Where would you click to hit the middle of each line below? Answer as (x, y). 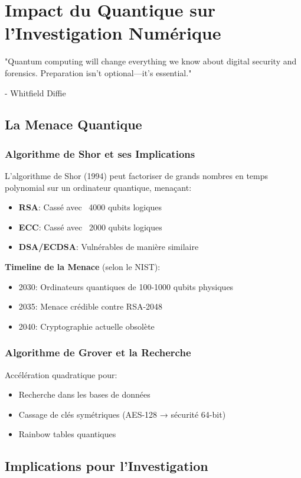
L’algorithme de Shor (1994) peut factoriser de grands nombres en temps (137, 176)
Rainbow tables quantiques (67, 434)
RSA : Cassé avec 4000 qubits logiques (90, 207)
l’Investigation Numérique (113, 33)
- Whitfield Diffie (35, 92)
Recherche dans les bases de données (84, 394)
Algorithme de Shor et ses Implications (100, 153)
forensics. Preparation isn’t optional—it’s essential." (98, 72)
